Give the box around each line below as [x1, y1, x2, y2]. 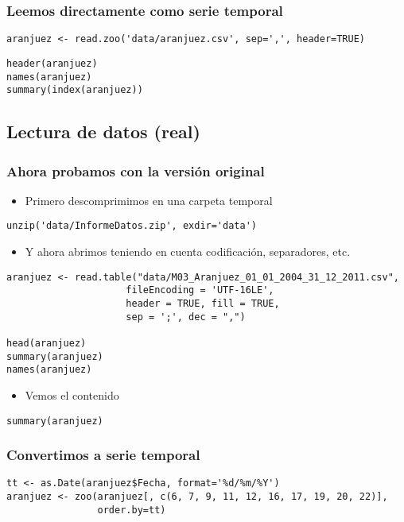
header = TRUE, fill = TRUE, [126, 298, 280, 309]
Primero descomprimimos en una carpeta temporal [25, 191, 273, 208]
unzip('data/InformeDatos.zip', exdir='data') [6, 220, 257, 232]
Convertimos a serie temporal [6, 445, 200, 465]
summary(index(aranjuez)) [6, 84, 143, 96]
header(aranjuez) [6, 57, 98, 69]
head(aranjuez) [6, 337, 87, 349]
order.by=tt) [97, 504, 166, 516]
